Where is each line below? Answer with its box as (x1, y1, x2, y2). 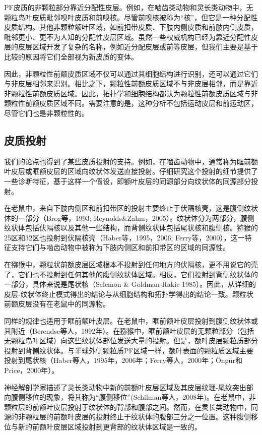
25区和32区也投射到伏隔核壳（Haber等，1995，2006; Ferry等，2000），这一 (4, 232, 245, 242)
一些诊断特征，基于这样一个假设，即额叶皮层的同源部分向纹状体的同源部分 (4, 175, 251, 186)
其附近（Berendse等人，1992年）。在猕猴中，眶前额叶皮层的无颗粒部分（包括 (4, 325, 254, 336)
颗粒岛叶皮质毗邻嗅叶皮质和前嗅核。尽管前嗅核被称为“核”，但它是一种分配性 (4, 12, 258, 22)
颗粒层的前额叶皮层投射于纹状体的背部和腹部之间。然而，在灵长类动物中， (4, 401, 251, 412)
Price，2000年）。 (4, 365, 59, 376)
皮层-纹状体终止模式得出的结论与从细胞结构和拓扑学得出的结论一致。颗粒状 (4, 288, 253, 299)
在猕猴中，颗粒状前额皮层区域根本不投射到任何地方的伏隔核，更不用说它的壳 (4, 259, 258, 270)
